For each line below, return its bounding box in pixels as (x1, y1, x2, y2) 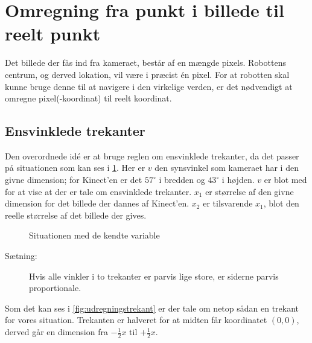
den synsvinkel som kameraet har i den (154, 161, 299, 174)
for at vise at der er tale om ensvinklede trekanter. (5, 185, 192, 197)
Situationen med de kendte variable (29, 229, 160, 242)
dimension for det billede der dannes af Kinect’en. (5, 197, 189, 210)
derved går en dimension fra (5, 325, 108, 338)
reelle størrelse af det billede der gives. (5, 208, 147, 221)
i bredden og (159, 173, 205, 186)
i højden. (221, 173, 255, 186)
